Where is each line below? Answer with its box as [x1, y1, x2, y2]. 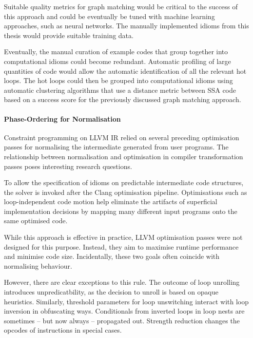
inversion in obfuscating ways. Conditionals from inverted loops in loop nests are [4, 306, 245, 316]
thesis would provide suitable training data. [4, 30, 134, 40]
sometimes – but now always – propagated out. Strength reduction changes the [4, 315, 240, 325]
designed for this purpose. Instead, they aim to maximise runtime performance [4, 241, 239, 252]
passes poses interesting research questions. [4, 161, 132, 171]
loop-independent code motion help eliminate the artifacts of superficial [4, 196, 217, 207]
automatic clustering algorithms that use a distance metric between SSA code [4, 84, 236, 95]
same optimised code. [4, 215, 68, 226]
